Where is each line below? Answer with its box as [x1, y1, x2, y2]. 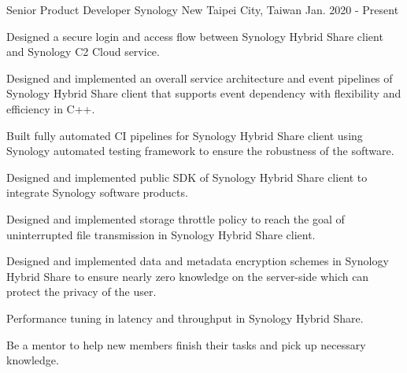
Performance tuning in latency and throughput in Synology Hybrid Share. [6, 309, 364, 326]
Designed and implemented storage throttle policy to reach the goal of [6, 210, 345, 227]
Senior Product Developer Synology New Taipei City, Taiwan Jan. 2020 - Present [6, 2, 399, 17]
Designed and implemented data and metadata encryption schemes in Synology [6, 253, 389, 269]
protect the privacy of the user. [6, 283, 157, 300]
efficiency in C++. [6, 100, 95, 116]
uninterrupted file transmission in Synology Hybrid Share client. [6, 226, 316, 242]
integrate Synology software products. [6, 184, 188, 201]
